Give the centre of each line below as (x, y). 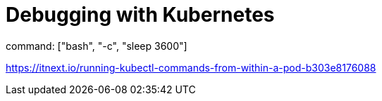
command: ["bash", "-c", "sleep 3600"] (97, 46)
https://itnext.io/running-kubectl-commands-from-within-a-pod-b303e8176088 (191, 67)
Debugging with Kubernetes (140, 15)
